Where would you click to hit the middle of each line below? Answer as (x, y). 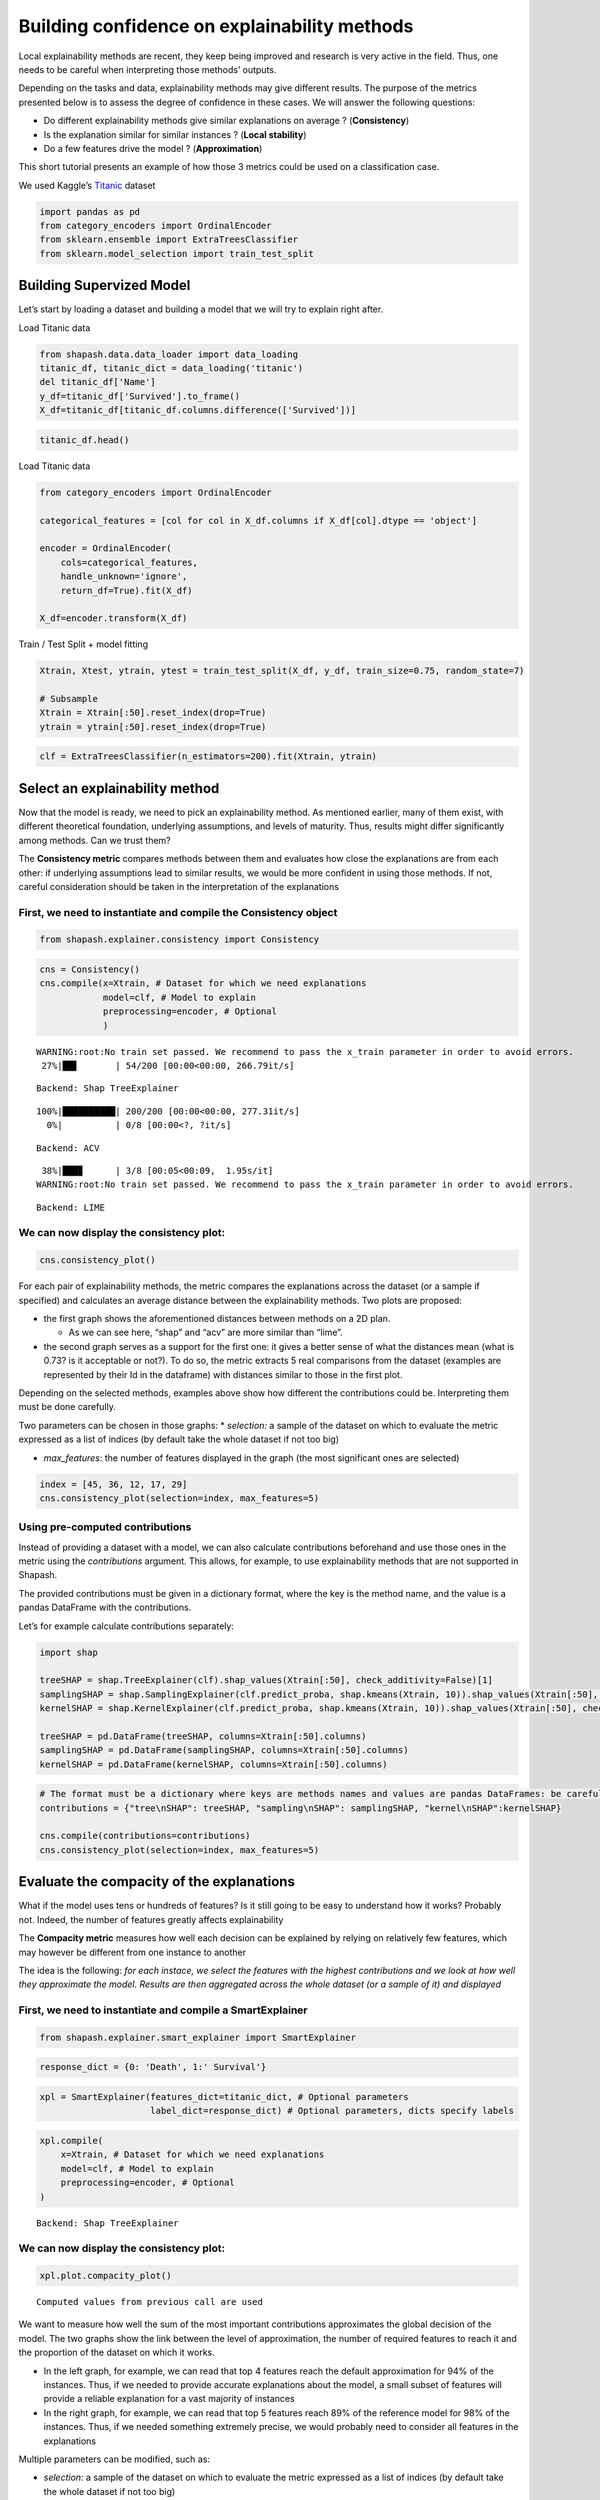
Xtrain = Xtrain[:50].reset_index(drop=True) (153, 713)
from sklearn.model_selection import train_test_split (176, 253)
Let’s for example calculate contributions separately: (126, 1626)
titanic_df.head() (84, 439)
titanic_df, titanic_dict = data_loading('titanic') (171, 368)
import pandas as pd (89, 211)
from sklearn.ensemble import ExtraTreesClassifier (169, 239)
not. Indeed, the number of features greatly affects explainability (151, 1919)
